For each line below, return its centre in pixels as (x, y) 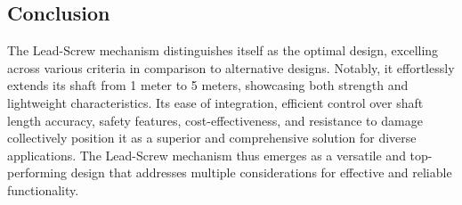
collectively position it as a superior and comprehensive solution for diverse (212, 138)
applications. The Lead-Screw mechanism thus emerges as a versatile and (207, 155)
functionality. (43, 189)
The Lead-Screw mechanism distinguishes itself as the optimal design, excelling (223, 50)
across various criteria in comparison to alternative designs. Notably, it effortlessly (231, 67)
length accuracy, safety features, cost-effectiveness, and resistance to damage (215, 120)
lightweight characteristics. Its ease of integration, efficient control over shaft (215, 102)
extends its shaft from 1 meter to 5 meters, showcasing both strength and (208, 85)
